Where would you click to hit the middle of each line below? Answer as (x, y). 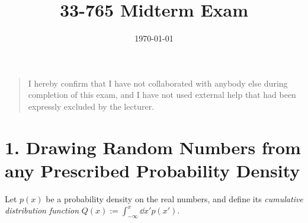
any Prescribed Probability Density (153, 170)
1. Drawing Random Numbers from (153, 147)
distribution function (42, 210)
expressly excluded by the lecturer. (91, 106)
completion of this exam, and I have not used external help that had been (162, 95)
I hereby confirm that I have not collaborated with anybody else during (158, 83)
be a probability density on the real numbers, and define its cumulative (174, 198)
